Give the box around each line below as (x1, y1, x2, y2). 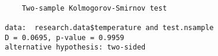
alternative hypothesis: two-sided (5, 43, 146, 52)
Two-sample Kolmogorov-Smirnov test (21, 4, 167, 12)
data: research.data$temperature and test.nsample (5, 23, 214, 32)
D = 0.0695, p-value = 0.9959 (5, 33, 124, 42)
